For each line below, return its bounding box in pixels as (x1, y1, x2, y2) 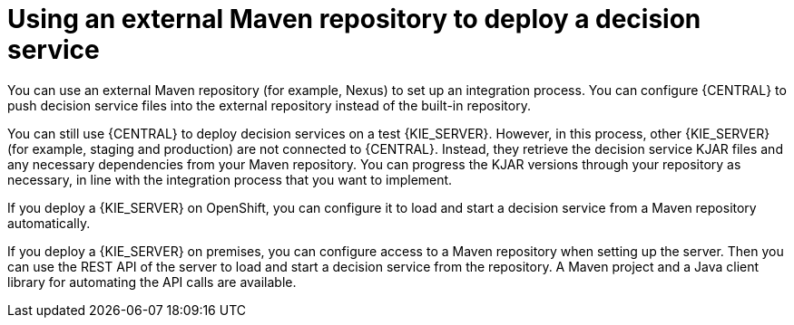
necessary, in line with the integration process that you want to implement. (7, 171, 453, 187)
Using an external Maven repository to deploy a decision (7, 4, 701, 34)
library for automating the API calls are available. (7, 273, 297, 290)
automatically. (7, 215, 91, 231)
